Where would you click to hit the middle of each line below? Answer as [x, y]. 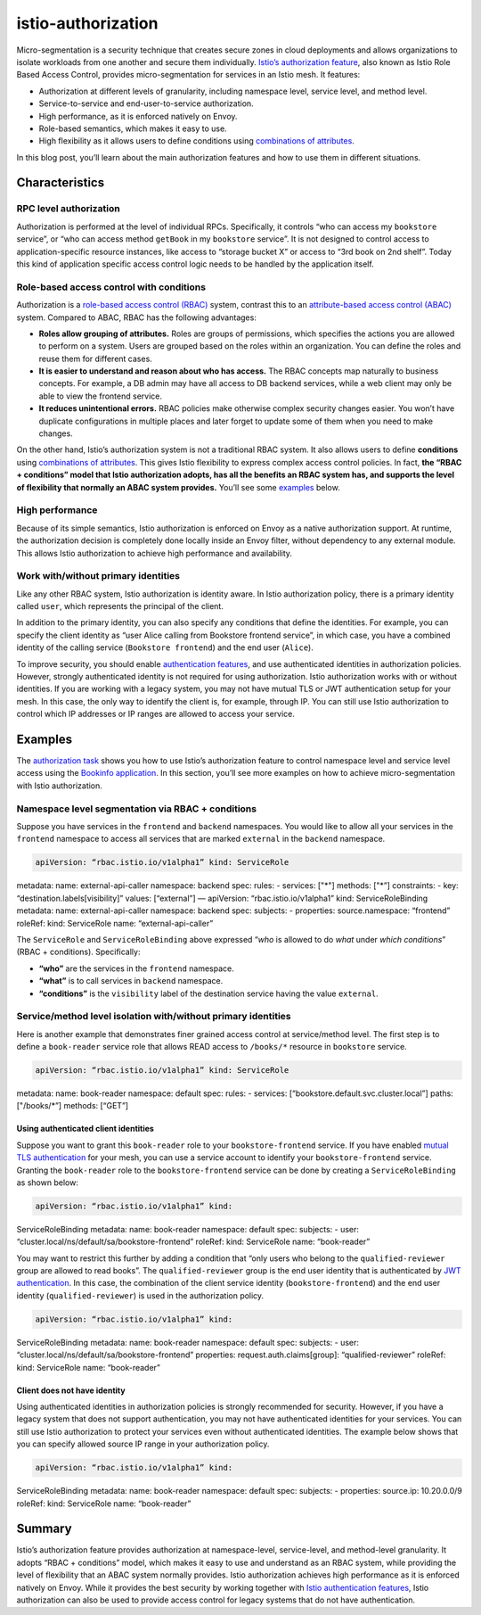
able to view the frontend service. [100, 396]
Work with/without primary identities [98, 576]
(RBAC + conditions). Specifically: [78, 952]
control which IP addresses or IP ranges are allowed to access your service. [156, 714]
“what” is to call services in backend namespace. [131, 981]
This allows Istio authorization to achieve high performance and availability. [155, 553]
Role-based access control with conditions [111, 287]
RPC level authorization [68, 209]
